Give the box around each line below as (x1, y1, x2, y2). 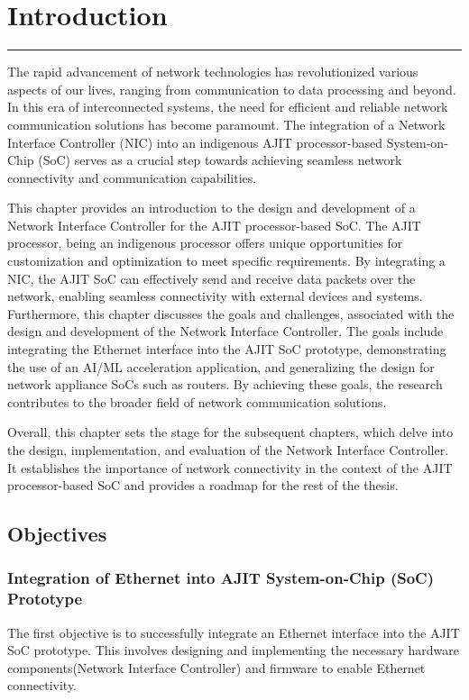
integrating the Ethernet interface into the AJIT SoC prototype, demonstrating (7, 340, 446, 359)
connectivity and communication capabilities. (7, 168, 257, 186)
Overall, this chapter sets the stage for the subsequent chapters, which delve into (7, 423, 454, 441)
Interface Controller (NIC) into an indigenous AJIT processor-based (7, 132, 383, 151)
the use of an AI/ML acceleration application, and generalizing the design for (7, 357, 435, 376)
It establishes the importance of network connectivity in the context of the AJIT (7, 458, 453, 477)
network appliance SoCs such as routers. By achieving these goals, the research (7, 375, 443, 394)
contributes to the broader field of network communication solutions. (7, 392, 387, 411)
